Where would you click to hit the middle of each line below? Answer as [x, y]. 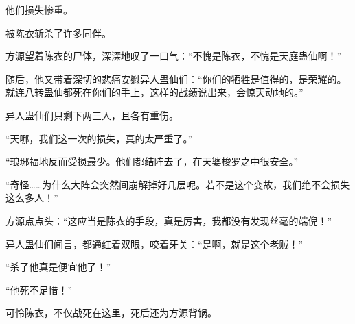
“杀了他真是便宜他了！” [58, 267]
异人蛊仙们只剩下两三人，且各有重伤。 [92, 115]
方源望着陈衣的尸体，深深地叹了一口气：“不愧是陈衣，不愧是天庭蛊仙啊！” [174, 56]
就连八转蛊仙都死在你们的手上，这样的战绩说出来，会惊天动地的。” [154, 92]
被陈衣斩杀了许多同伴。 [58, 33]
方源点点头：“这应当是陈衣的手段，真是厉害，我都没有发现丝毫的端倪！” [169, 220]
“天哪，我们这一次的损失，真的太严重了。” [99, 138]
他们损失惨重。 [39, 10]
